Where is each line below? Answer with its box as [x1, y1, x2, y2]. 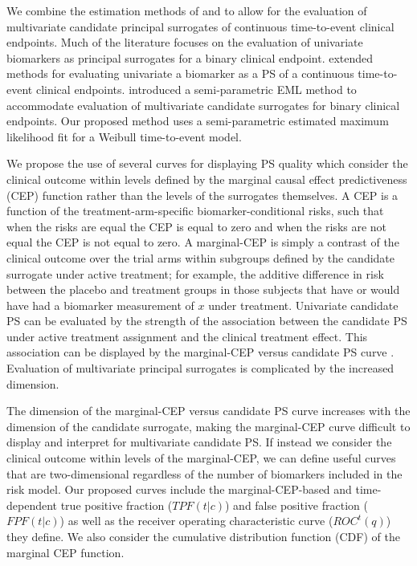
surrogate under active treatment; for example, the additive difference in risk [6, 265, 384, 282]
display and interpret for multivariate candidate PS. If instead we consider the [6, 434, 392, 450]
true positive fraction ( [60, 496, 173, 513]
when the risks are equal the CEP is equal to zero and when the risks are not [6, 218, 387, 234]
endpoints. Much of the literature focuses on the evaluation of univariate [6, 34, 363, 51]
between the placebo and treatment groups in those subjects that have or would [6, 281, 400, 298]
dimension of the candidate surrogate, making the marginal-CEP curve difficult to [6, 417, 411, 434]
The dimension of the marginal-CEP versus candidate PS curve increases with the [6, 402, 411, 419]
